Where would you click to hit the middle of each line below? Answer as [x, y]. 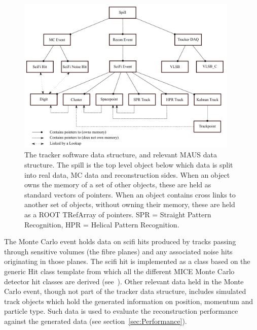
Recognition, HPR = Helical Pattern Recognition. [102, 224]
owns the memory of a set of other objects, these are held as [118, 185]
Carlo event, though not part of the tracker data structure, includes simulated [125, 291]
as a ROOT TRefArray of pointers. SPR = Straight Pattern [118, 214]
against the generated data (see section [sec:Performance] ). [96, 321]
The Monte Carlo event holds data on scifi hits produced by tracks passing [120, 241]
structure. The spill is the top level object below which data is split [129, 164]
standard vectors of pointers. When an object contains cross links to [130, 194]
